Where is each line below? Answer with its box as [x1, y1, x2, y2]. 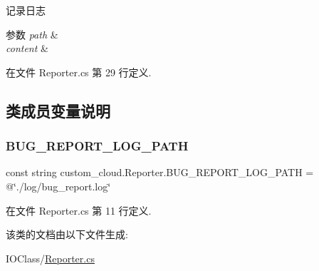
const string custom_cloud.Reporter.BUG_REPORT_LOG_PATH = [6, 165, 314, 180]
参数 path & [6, 26, 58, 41]
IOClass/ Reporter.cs [6, 250, 95, 265]
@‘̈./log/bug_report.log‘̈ [6, 178, 111, 193]
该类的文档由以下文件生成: [6, 227, 128, 242]
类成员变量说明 [6, 99, 110, 121]
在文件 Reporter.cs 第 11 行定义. [6, 203, 152, 218]
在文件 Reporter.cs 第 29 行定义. [6, 64, 152, 79]
